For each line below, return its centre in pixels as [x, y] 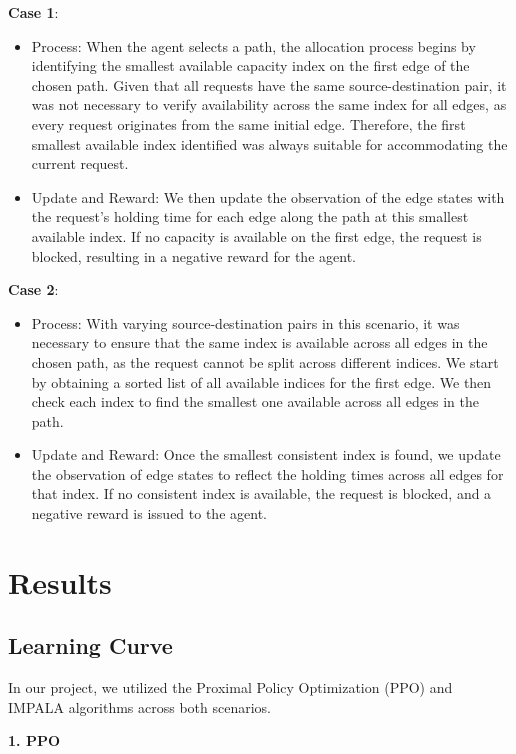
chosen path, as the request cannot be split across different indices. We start [265, 361]
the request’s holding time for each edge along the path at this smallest [250, 216]
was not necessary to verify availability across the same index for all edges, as [269, 104]
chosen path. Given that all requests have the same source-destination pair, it [269, 84]
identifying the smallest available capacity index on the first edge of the [250, 65]
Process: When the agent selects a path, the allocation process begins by [253, 45]
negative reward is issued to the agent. [149, 513]
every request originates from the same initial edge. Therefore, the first [248, 123]
